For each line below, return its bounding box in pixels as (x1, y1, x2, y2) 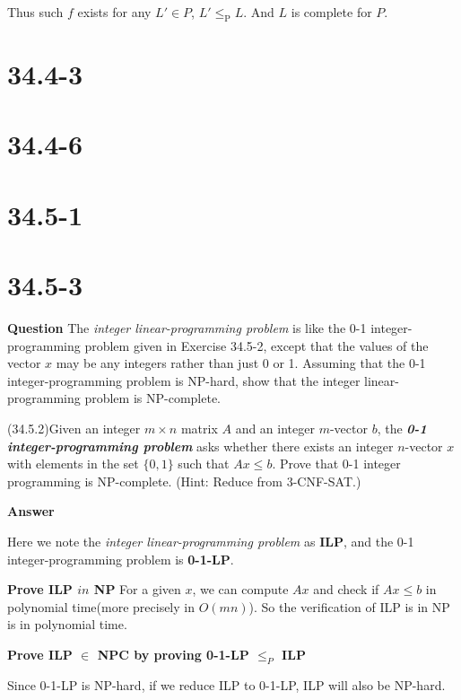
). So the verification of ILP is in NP (248, 597, 450, 616)
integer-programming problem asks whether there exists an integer (7, 436, 394, 455)
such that (178, 454, 230, 473)
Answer (7, 502, 55, 521)
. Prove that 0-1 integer (272, 454, 401, 473)
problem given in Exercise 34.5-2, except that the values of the (84, 336, 429, 354)
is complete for (291, 3, 372, 21)
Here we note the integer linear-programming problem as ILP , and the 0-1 (7, 531, 414, 550)
